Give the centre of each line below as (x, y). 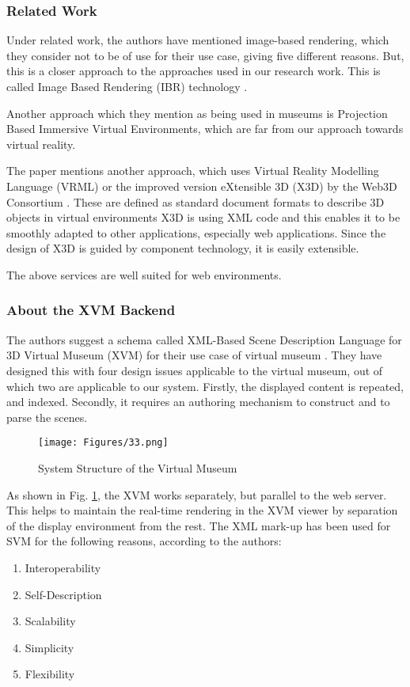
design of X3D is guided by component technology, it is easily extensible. (183, 248)
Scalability (50, 621)
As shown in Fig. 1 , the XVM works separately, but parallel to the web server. (197, 494)
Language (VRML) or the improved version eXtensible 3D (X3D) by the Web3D (202, 186)
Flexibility (50, 674)
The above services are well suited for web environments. (144, 274)
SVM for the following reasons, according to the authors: (144, 541)
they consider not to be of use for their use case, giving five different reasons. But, (205, 55)
